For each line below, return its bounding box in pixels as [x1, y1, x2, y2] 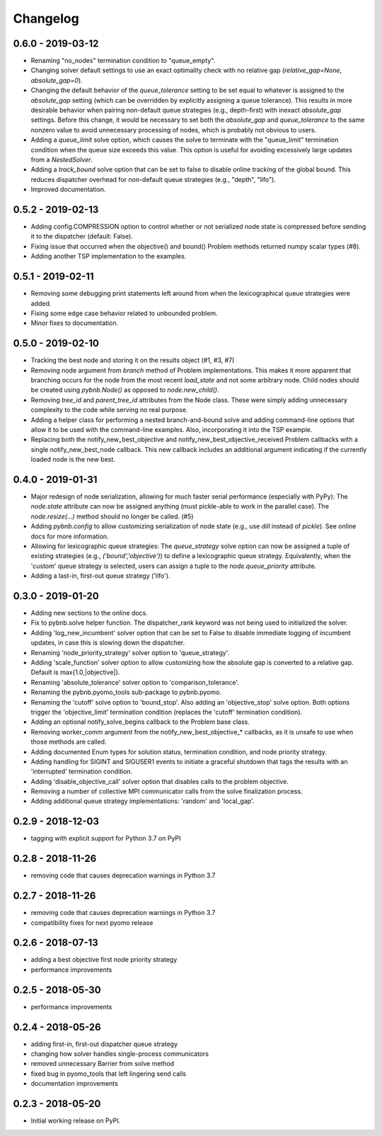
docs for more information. [30, 532, 109, 540]
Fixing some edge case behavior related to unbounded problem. [30, 309, 219, 317]
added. [30, 299, 52, 307]
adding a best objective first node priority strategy [30, 955, 178, 964]
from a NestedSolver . [30, 155, 93, 164]
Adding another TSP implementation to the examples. [30, 252, 187, 261]
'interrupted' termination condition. [30, 767, 133, 776]
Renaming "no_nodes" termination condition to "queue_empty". [30, 57, 216, 65]
